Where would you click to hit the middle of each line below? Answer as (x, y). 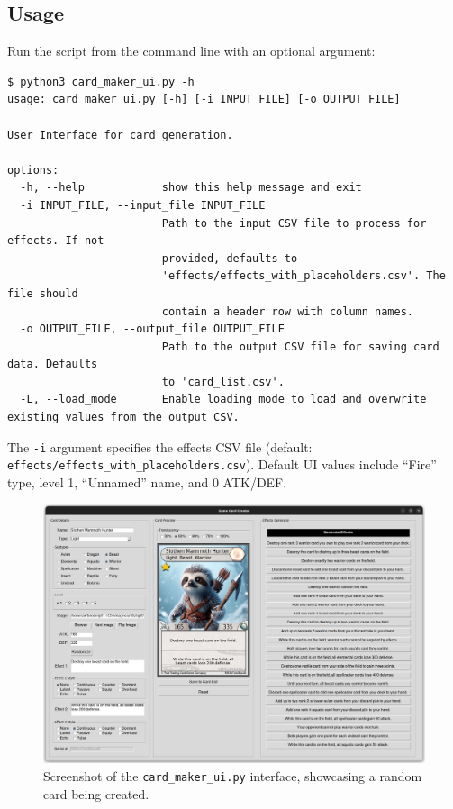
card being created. (96, 793)
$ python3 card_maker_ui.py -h (101, 82)
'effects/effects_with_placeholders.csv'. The (304, 276)
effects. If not (56, 241)
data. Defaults (53, 364)
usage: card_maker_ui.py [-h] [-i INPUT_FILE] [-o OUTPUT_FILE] (204, 100)
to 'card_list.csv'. (223, 382)
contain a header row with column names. (288, 311)
